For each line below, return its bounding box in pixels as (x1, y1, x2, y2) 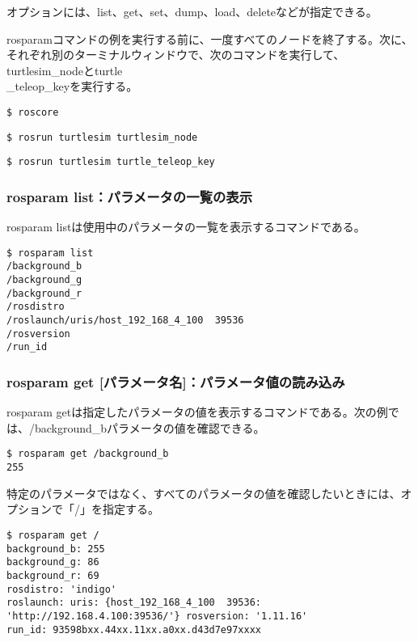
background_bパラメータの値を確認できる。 (34, 419, 265, 436)
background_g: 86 (6, 556, 99, 568)
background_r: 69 (6, 569, 99, 581)
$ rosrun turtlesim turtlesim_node (6, 131, 198, 143)
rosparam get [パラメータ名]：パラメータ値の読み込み (6, 371, 345, 391)
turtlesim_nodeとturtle (6, 61, 123, 78)
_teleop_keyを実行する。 (6, 78, 138, 95)
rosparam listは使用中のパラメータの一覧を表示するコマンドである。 (6, 218, 365, 235)
